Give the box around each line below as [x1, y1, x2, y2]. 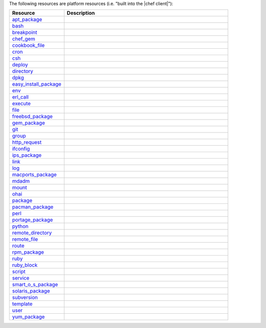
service [12, 275, 30, 282]
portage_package [12, 217, 53, 224]
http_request [12, 139, 42, 146]
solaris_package [12, 288, 50, 295]
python [12, 223, 29, 230]
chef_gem [12, 35, 35, 42]
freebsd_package [12, 113, 53, 120]
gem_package [12, 120, 45, 127]
